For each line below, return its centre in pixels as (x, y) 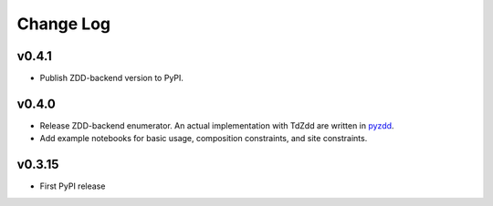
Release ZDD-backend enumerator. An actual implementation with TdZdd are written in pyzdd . (217, 125)
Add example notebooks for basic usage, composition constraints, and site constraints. (204, 139)
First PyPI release (73, 186)
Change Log (64, 24)
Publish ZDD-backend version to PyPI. (112, 78)
